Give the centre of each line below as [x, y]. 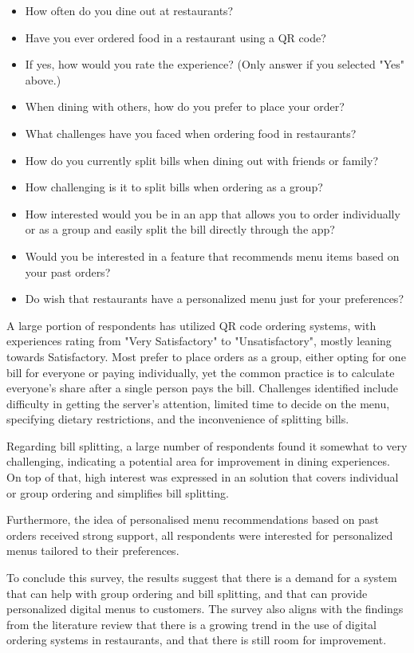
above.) [43, 79]
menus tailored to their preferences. [93, 551]
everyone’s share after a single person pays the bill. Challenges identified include [203, 388]
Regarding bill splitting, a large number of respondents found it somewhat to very [207, 445]
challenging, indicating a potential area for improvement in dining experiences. [198, 461]
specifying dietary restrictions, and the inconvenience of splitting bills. [178, 419]
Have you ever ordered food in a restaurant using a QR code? [175, 37]
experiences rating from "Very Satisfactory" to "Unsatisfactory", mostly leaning [199, 341]
